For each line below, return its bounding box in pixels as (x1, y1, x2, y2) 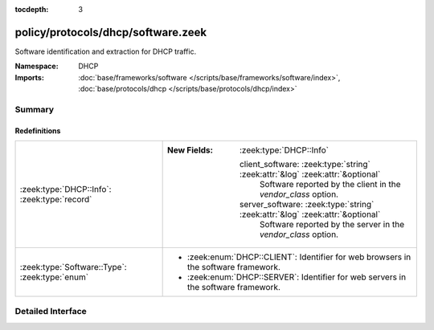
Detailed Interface (14, 306, 88, 317)
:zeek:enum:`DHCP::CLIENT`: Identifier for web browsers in (186, 251, 411, 263)
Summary (14, 104, 55, 115)
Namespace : (14, 61, 59, 71)
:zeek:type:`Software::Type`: (19, 262, 128, 273)
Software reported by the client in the (259, 179, 401, 190)
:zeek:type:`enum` (19, 271, 88, 283)
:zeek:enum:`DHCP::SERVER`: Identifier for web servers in (186, 271, 406, 283)
